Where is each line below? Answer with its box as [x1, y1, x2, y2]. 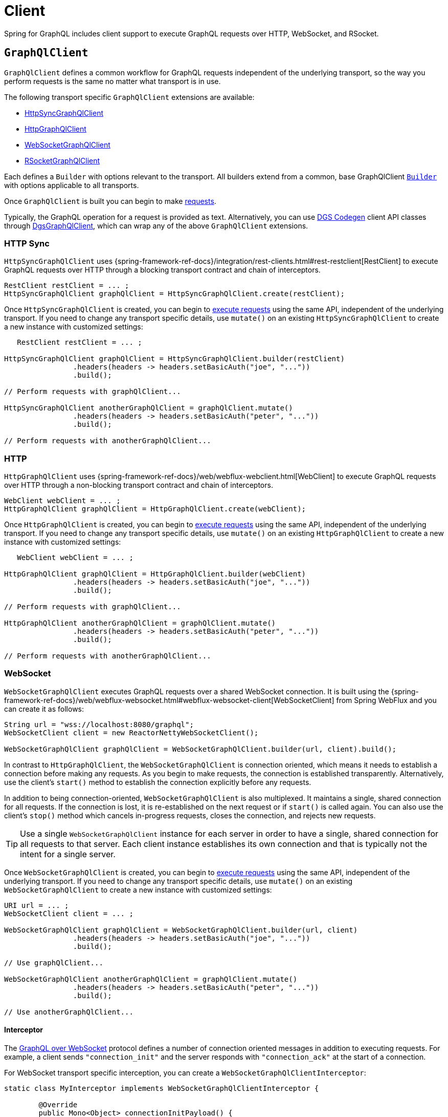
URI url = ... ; [4, 901, 69, 909]
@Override [38, 1101, 78, 1109]
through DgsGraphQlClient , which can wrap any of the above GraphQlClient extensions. [4, 221, 308, 230]
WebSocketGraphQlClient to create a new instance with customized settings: [4, 885, 272, 894]
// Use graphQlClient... [4, 958, 103, 967]
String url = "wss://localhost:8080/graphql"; [4, 720, 194, 729]
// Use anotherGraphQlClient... [4, 1007, 133, 1016]
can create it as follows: [4, 704, 84, 713]
